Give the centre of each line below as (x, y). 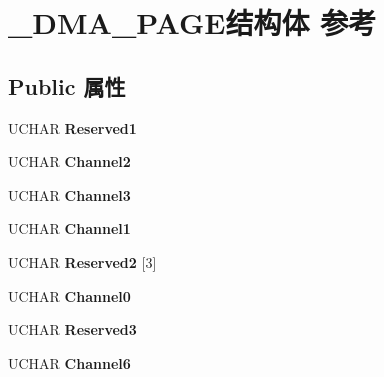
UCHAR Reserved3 (72, 329)
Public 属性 (67, 85)
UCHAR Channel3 (69, 194)
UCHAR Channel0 (69, 295)
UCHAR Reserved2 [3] (82, 261)
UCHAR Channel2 (69, 161)
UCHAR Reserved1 (72, 127)
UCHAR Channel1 (69, 228)
